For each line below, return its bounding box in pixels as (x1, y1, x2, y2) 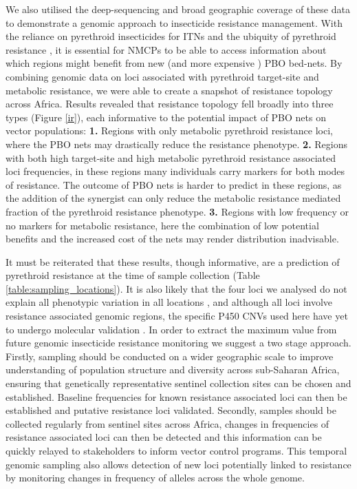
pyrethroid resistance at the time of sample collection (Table (6, 268, 260, 282)
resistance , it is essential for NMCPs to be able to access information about (6, 42, 327, 56)
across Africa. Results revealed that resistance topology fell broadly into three (6, 96, 334, 111)
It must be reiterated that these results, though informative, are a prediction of (6, 254, 340, 269)
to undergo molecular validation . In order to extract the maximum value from (6, 322, 337, 336)
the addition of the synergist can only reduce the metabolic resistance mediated (6, 191, 341, 205)
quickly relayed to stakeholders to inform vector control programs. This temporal (6, 444, 347, 457)
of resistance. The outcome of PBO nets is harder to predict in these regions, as (6, 177, 342, 191)
